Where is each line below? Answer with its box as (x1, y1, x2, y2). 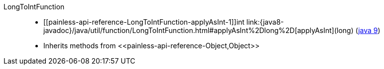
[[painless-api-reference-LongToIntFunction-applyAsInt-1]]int (43, 18, 245, 26)
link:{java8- (246, 18, 284, 26)
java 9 (358, 26, 378, 34)
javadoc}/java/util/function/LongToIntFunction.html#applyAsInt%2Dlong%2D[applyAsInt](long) (43, 26, 354, 34)
